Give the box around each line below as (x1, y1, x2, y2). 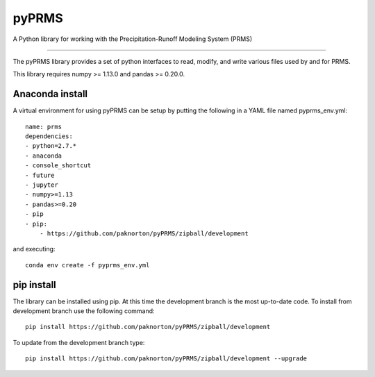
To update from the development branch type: (12, 338, 145, 346)
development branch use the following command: (12, 307, 156, 315)
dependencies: (25, 133, 73, 140)
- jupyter (25, 181, 58, 189)
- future (25, 171, 55, 179)
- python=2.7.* (25, 142, 77, 150)
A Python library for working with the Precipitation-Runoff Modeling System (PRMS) (12, 35, 253, 43)
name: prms (25, 122, 62, 131)
